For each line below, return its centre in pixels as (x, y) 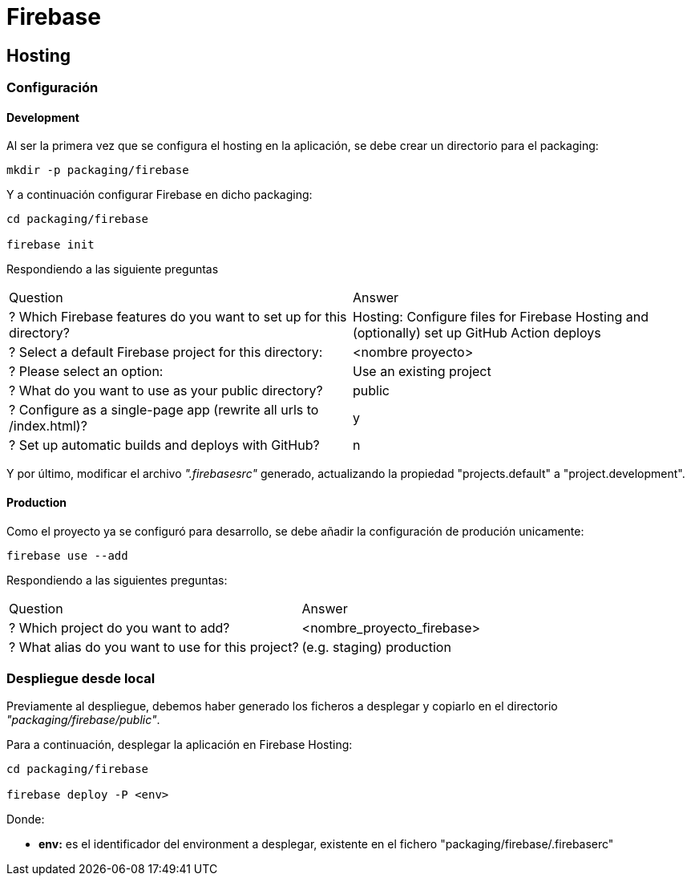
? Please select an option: (86, 372)
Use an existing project (422, 372)
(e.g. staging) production (376, 647)
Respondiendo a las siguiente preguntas (113, 269)
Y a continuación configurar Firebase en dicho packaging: (160, 195)
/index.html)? (48, 426)
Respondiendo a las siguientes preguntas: (117, 580)
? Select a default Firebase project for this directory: (166, 352)
